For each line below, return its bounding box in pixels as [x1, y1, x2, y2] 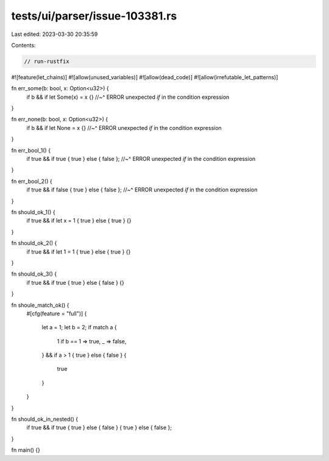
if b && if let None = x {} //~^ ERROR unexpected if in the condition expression [26, 124, 222, 131]
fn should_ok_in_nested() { [11, 415, 79, 423]
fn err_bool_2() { [11, 177, 52, 185]
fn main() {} [11, 446, 41, 454]
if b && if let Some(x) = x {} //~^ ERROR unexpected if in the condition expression [26, 93, 230, 101]
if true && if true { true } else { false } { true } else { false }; [26, 424, 172, 431]
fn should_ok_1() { [11, 208, 55, 216]
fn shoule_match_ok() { [11, 301, 69, 309]
